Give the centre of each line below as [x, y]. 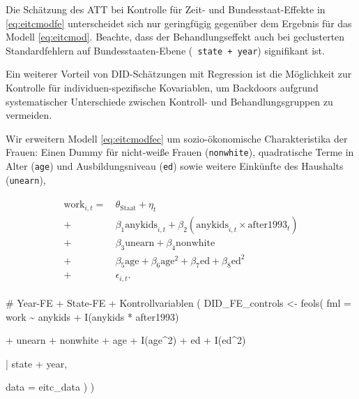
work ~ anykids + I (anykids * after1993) [92, 316]
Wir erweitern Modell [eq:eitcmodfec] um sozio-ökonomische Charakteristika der [177, 138]
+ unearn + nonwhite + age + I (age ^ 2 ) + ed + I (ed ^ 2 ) [126, 340]
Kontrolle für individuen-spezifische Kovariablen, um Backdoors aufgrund [162, 88]
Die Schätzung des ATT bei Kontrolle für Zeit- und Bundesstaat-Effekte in [166, 9]
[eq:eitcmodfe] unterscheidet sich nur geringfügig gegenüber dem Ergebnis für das [179, 23]
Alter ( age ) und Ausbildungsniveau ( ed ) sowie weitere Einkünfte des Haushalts [175, 166]
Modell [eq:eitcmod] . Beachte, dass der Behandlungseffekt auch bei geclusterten [175, 37]
